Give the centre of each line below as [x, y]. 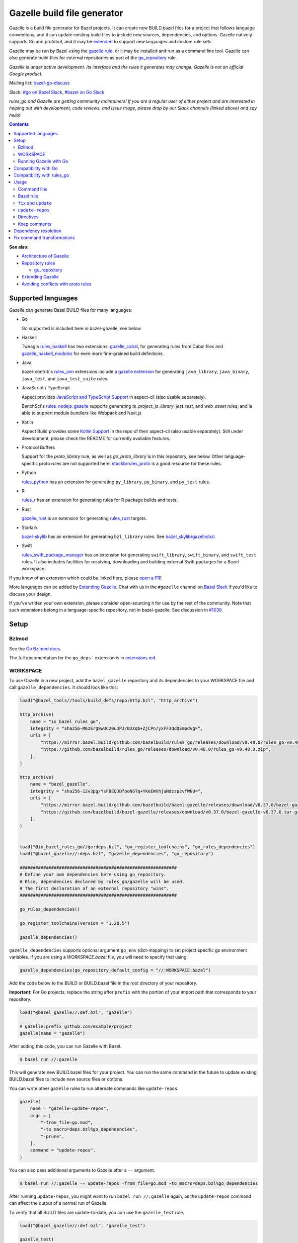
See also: [19, 247]
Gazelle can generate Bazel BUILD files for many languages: [71, 310]
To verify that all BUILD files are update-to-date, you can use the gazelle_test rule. [97, 1212]
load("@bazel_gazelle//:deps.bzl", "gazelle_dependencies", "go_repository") [116, 854]
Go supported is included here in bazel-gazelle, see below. [82, 328]
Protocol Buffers [38, 447]
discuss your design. [31, 594]
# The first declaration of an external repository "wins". [94, 888]
